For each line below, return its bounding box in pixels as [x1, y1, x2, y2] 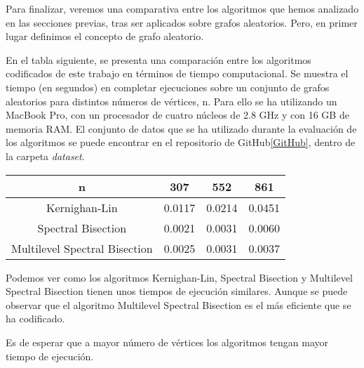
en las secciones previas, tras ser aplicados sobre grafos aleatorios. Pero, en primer [6, 15, 358, 29]
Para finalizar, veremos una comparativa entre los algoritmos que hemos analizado [6, 1, 359, 15]
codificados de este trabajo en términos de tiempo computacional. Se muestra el [6, 66, 349, 81]
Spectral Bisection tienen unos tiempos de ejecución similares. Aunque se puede [6, 284, 348, 298]
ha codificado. [6, 311, 65, 326]
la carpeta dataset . [6, 148, 85, 163]
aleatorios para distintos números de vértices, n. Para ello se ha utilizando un [6, 93, 337, 108]
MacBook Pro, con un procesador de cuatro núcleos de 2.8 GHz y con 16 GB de [6, 107, 349, 122]
